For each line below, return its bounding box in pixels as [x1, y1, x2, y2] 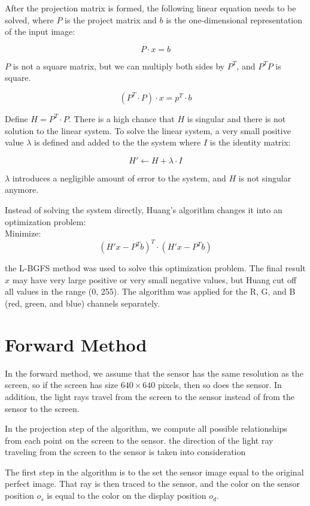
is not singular [238, 171, 291, 184]
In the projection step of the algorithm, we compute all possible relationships [5, 422, 287, 435]
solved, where [5, 13, 54, 26]
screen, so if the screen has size [5, 378, 118, 391]
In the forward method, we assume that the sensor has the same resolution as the [5, 366, 303, 379]
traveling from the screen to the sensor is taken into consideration [5, 446, 246, 458]
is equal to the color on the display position [47, 489, 206, 502]
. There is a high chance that [68, 112, 175, 125]
